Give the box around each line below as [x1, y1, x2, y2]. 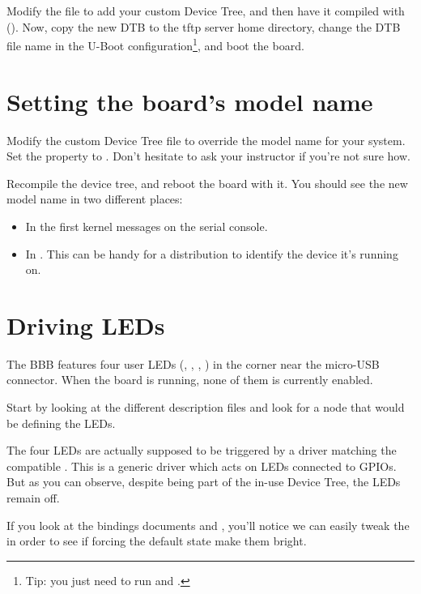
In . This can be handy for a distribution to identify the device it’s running [25, 245, 398, 262]
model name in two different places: [6, 190, 183, 207]
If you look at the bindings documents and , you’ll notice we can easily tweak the [6, 516, 410, 533]
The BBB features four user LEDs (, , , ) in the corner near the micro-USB [6, 355, 380, 372]
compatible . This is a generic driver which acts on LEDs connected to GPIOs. [6, 457, 397, 474]
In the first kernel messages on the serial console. [25, 217, 268, 234]
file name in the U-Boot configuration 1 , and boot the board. [6, 35, 304, 53]
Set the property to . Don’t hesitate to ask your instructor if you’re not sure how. [6, 147, 410, 165]
